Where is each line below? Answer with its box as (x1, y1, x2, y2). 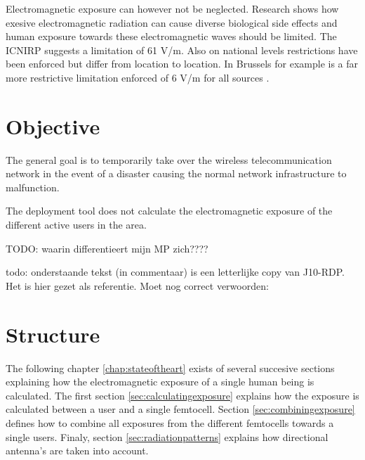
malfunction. (6, 179, 60, 194)
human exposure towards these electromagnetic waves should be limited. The (6, 29, 337, 44)
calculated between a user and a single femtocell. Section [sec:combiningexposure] (6, 402, 355, 416)
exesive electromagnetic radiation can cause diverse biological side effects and (6, 15, 338, 30)
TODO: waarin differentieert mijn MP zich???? (6, 241, 208, 255)
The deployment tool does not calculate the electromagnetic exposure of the (6, 203, 333, 218)
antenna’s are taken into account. (6, 443, 149, 458)
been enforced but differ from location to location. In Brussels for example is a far (6, 56, 359, 71)
